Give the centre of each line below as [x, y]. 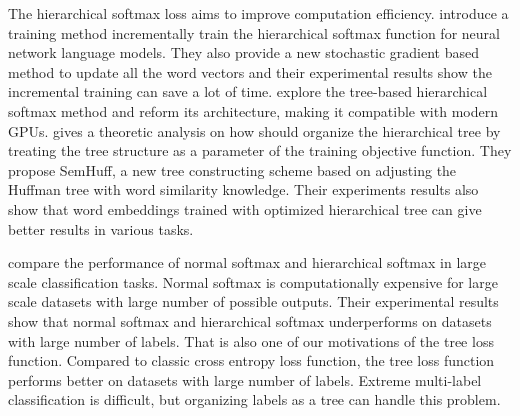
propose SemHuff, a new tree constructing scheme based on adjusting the [232, 169]
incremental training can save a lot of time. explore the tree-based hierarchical [248, 91]
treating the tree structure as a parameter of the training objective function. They [260, 150]
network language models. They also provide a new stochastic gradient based [244, 52]
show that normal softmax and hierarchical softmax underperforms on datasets [250, 320]
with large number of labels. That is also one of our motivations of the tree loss [251, 340]
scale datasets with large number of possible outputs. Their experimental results [253, 301]
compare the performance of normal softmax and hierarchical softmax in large [247, 262]
